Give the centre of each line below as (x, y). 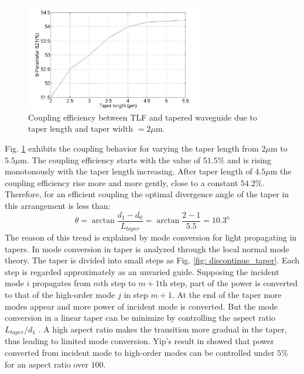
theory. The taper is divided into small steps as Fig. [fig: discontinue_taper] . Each (152, 260)
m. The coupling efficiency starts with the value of (110, 159)
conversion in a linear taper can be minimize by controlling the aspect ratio (140, 318)
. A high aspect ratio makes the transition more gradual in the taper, (163, 329)
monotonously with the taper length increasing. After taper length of (129, 171)
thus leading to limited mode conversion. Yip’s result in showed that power (139, 341)
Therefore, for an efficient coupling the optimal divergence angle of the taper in (147, 194)
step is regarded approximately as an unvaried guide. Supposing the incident (142, 271)
